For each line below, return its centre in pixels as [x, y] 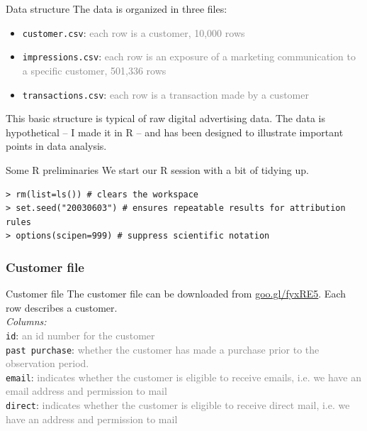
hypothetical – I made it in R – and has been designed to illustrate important [175, 132]
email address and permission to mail [86, 391]
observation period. [47, 363]
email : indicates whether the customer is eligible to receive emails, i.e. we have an [184, 377]
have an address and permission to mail [92, 419]
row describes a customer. [62, 307]
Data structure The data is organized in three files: [117, 9]
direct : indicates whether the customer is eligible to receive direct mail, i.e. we [178, 405]
